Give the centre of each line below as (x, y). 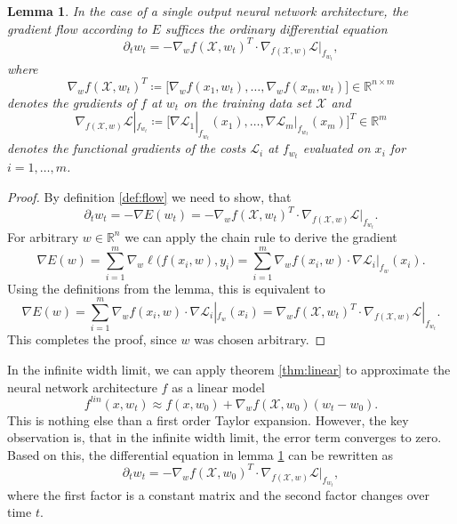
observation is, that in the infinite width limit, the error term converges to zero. (224, 437)
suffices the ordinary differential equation (276, 28)
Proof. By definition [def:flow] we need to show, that (149, 196)
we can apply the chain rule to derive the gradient (261, 236)
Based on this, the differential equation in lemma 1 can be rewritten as (200, 454)
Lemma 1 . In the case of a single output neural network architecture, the (208, 11)
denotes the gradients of (72, 102)
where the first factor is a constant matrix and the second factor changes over (219, 494)
